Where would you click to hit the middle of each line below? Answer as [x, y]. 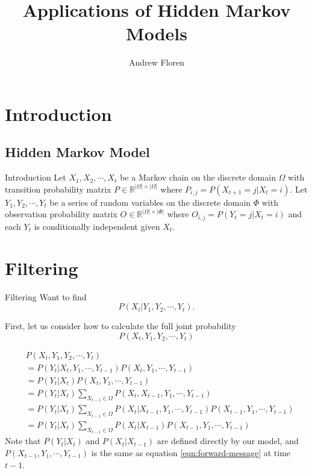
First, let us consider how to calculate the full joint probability [120, 326]
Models [157, 33]
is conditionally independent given [97, 226]
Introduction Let [36, 177]
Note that [23, 441]
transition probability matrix [58, 189]
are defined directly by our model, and [228, 441]
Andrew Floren [157, 62]
